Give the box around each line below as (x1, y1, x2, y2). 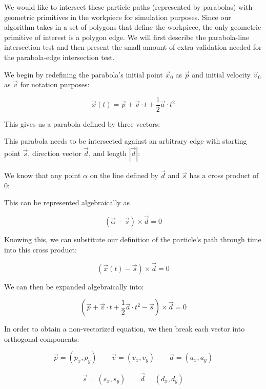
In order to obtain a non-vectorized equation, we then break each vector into (4, 323, 245, 334)
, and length (89, 148, 127, 158)
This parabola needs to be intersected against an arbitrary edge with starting (4, 135, 247, 146)
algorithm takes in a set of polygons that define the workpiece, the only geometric (4, 22, 261, 32)
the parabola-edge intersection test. (4, 51, 115, 62)
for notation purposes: (20, 79, 90, 90)
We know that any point (4, 170, 81, 181)
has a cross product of (189, 170, 259, 181)
